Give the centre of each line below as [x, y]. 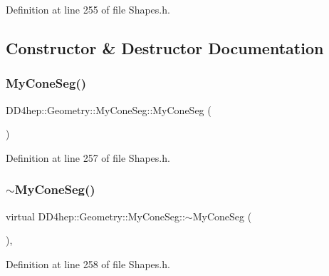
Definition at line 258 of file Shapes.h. [88, 264]
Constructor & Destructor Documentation [165, 47]
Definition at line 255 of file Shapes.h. [88, 9]
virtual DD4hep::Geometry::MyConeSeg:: [95, 216]
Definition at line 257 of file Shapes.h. [88, 157]
